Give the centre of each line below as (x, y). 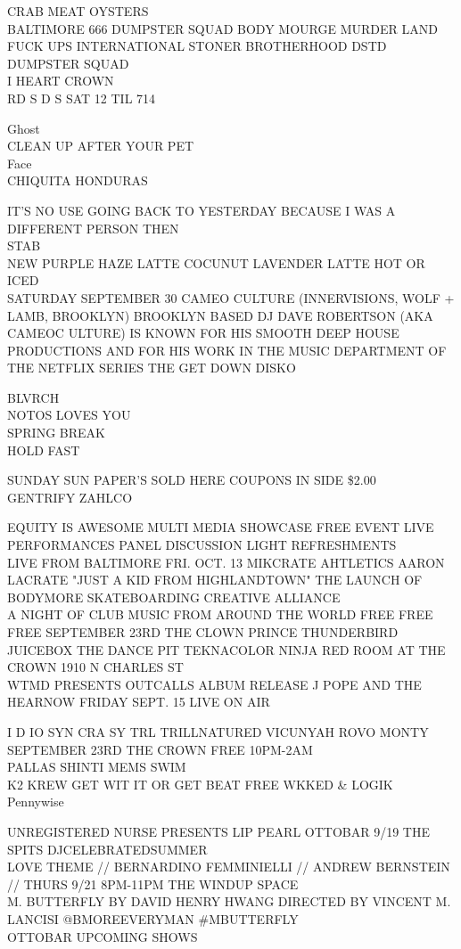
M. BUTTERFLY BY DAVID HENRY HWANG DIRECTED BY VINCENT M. (229, 901)
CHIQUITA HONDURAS (78, 180)
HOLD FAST (44, 450)
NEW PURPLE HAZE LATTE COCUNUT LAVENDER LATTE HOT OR (216, 262)
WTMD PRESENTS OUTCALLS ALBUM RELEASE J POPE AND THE (214, 684)
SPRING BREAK (56, 433)
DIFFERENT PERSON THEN (93, 228)
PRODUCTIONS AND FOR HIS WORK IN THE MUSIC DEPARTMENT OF (227, 350)
